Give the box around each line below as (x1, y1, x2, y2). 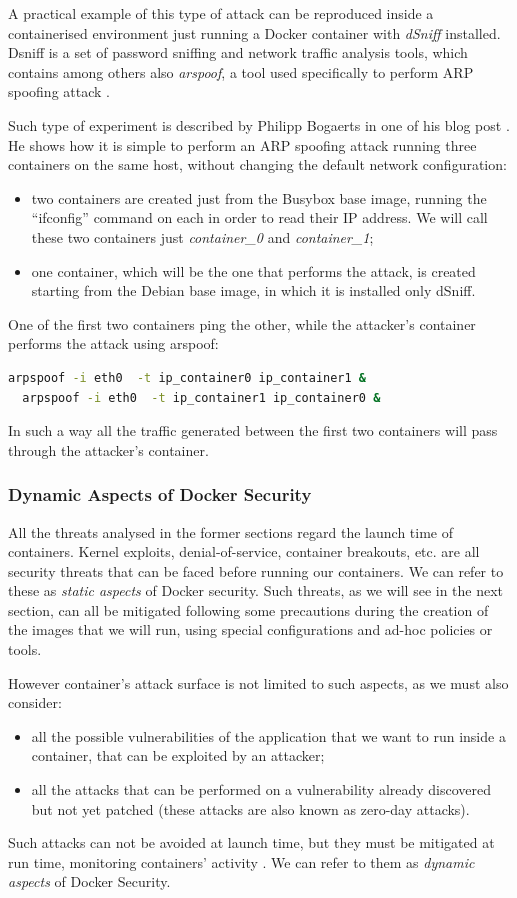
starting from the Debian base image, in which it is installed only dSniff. (31, 280, 476, 301)
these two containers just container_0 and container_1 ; (31, 226, 374, 247)
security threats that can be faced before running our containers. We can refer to (8, 560, 504, 581)
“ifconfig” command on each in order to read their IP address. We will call (31, 207, 488, 228)
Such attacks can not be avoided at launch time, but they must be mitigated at (8, 832, 495, 853)
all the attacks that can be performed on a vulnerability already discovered (31, 779, 492, 800)
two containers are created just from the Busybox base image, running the (31, 187, 487, 208)
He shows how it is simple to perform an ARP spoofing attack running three (8, 134, 477, 155)
